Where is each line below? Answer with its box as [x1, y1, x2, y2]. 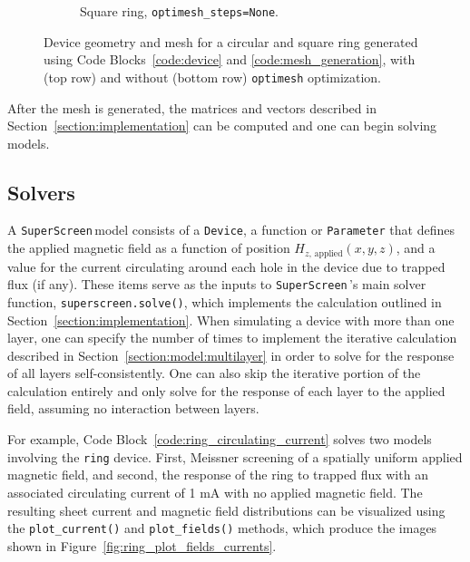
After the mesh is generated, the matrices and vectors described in [7, 98, 377, 117]
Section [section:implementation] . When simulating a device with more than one [7, 310, 455, 329]
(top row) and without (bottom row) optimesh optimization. [44, 67, 382, 86]
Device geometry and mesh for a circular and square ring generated [44, 32, 418, 51]
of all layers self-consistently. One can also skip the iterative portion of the [7, 363, 421, 383]
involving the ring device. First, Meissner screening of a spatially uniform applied [7, 447, 463, 466]
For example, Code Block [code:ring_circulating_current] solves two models [7, 430, 432, 449]
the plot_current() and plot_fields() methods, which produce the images [7, 518, 437, 538]
